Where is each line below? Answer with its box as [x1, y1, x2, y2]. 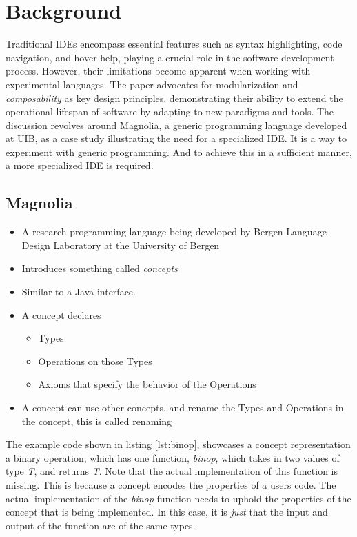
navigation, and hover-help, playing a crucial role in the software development [6, 50, 334, 64]
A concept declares [21, 307, 101, 322]
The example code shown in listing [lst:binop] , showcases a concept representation [6, 437, 351, 451]
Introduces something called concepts [21, 261, 178, 275]
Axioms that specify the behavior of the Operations [38, 377, 256, 391]
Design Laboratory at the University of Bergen [21, 237, 220, 252]
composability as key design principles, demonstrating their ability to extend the [6, 90, 343, 105]
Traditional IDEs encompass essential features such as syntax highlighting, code [6, 37, 343, 51]
